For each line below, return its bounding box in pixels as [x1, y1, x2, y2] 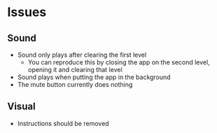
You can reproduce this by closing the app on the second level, [27, 58, 210, 66]
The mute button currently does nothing [17, 80, 133, 88]
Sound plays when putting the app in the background [17, 73, 171, 81]
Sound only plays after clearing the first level [17, 50, 147, 59]
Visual [7, 101, 36, 113]
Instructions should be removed [17, 119, 110, 127]
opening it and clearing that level [27, 66, 122, 73]
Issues [7, 4, 47, 20]
